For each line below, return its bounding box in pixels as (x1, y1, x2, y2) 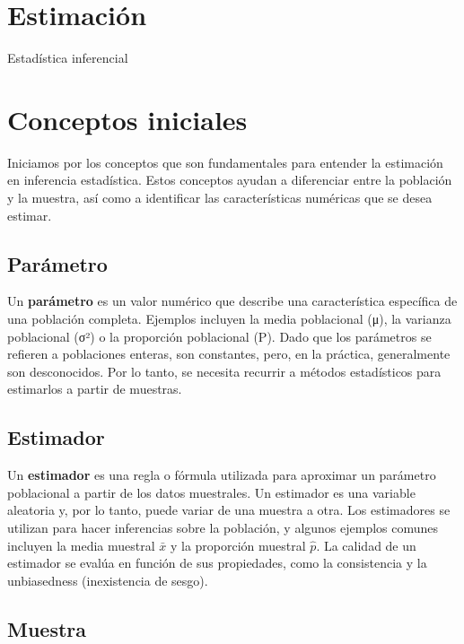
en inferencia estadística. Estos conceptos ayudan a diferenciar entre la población (7, 170, 452, 189)
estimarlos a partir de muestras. (7, 379, 182, 398)
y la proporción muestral (170, 535, 306, 554)
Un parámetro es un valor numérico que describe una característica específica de (7, 292, 458, 310)
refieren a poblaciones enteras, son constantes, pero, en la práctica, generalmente (7, 344, 451, 363)
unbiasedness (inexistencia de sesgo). (7, 570, 208, 589)
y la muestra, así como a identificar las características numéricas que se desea (7, 188, 433, 207)
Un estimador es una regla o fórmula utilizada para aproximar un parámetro (7, 466, 436, 484)
